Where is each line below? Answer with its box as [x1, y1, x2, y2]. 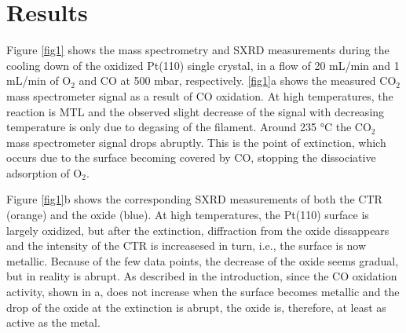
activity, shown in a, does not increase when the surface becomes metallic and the [6, 284, 400, 300]
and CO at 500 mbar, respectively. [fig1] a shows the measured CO [79, 72, 397, 89]
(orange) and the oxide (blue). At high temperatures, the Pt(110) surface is [6, 207, 369, 223]
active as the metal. [6, 314, 101, 331]
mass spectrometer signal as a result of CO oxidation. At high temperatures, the [6, 87, 393, 104]
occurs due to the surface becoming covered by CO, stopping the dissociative [6, 149, 376, 166]
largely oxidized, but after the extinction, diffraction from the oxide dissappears [6, 221, 390, 238]
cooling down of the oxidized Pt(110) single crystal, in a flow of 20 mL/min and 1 [6, 57, 400, 73]
